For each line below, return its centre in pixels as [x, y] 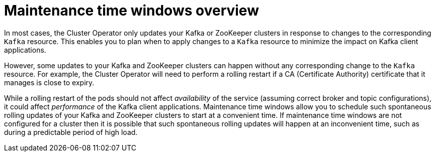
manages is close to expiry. [49, 82]
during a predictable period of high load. [71, 132]
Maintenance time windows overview [132, 11]
